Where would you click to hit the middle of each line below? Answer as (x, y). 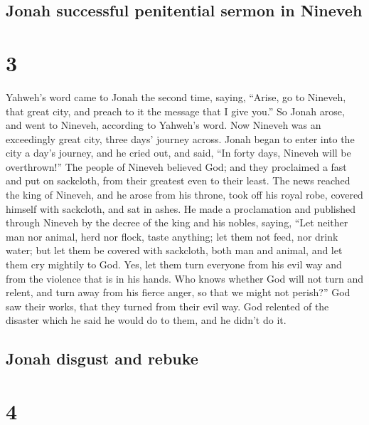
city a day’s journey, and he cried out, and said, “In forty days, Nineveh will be (178, 153)
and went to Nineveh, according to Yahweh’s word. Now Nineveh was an (164, 125)
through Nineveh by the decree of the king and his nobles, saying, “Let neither (177, 222)
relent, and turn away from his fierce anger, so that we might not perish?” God (178, 292)
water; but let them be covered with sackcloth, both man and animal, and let (174, 250)
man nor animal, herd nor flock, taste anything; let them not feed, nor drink (172, 236)
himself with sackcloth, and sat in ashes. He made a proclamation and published (181, 208)
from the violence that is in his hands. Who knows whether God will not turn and (185, 278)
